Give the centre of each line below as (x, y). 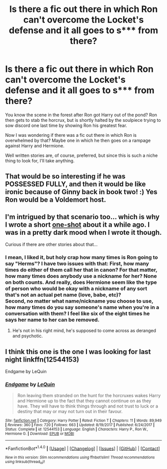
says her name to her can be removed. (52, 320)
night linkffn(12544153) (42, 359)
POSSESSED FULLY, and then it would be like (76, 184)
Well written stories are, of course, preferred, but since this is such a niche (82, 155)
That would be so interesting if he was (65, 177)
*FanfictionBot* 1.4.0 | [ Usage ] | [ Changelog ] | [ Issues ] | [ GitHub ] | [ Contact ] (83, 448)
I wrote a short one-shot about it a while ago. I (78, 225)
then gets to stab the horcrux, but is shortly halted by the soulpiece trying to (83, 120)
